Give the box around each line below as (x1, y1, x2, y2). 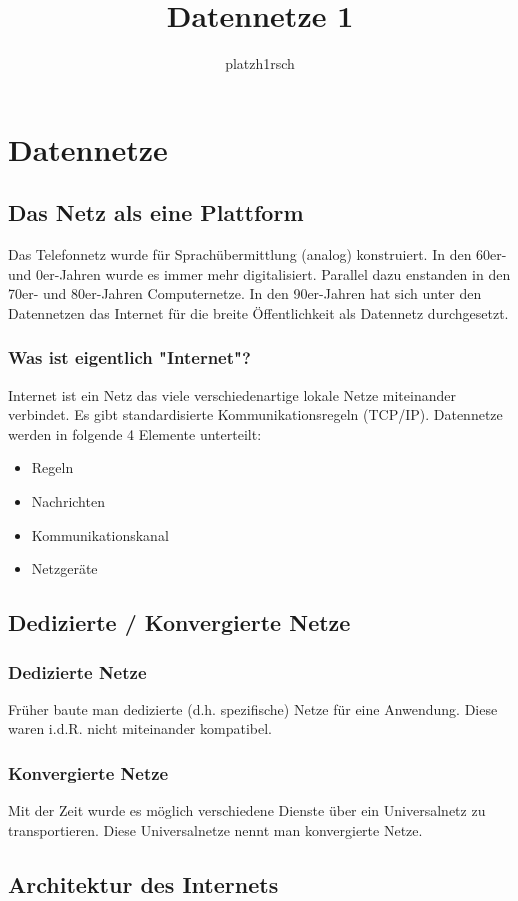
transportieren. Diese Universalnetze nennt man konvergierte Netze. (8, 819, 423, 840)
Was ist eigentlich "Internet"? (8, 345, 251, 370)
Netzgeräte (31, 558, 98, 579)
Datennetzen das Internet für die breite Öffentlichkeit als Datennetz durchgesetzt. (8, 302, 509, 323)
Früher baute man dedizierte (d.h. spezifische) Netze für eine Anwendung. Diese (8, 698, 498, 719)
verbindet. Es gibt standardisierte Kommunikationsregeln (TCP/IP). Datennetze (8, 404, 503, 425)
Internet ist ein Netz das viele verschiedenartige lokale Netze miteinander (8, 384, 456, 405)
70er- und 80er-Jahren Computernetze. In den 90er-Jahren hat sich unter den (8, 283, 482, 304)
